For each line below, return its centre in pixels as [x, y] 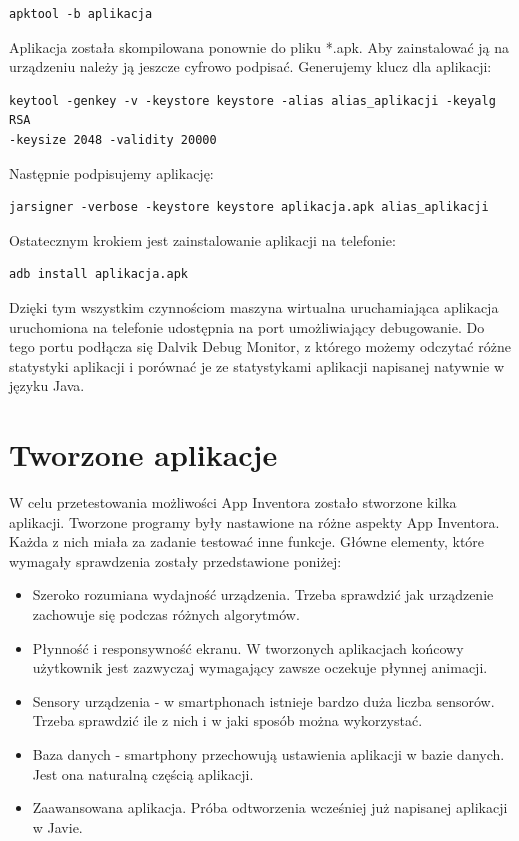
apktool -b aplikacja [81, 14]
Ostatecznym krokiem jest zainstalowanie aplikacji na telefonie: [202, 239]
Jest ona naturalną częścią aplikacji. [143, 773]
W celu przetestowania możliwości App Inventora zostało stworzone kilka [233, 502]
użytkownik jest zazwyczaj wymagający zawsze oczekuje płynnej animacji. [260, 667]
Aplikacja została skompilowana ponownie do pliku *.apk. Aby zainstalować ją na [259, 46]
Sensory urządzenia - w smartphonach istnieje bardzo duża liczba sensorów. [263, 700]
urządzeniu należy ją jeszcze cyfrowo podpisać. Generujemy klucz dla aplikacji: [250, 66]
